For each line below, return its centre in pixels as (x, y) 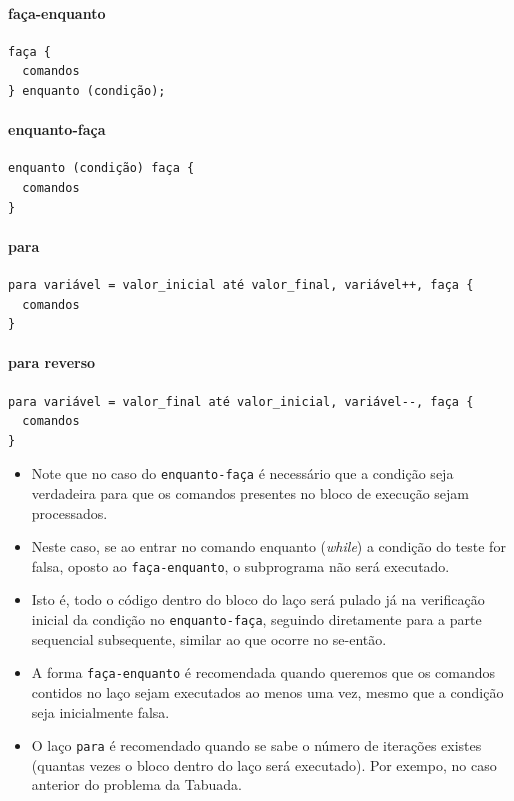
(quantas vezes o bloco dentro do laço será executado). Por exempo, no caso (264, 764)
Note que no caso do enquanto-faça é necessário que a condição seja (242, 473)
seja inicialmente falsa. (100, 711)
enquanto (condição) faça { (101, 168)
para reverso (52, 362)
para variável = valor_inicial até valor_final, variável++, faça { (241, 284)
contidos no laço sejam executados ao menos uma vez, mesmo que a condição (267, 691)
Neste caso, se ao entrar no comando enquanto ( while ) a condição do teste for (268, 546)
